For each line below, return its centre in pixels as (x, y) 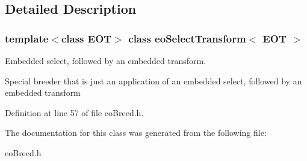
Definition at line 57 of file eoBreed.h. (74, 112)
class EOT (86, 38)
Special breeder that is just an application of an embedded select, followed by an (153, 80)
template (27, 38)
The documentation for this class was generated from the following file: (136, 133)
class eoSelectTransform (187, 38)
